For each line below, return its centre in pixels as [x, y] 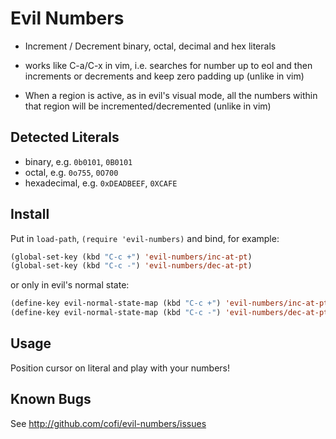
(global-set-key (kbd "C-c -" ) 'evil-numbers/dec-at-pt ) [131, 266]
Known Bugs [51, 399]
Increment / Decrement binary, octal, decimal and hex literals [150, 46]
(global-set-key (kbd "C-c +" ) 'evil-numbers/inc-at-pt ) [131, 257]
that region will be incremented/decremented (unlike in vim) [148, 106]
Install [30, 214]
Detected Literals [65, 137]
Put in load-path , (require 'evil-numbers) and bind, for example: [145, 238]
